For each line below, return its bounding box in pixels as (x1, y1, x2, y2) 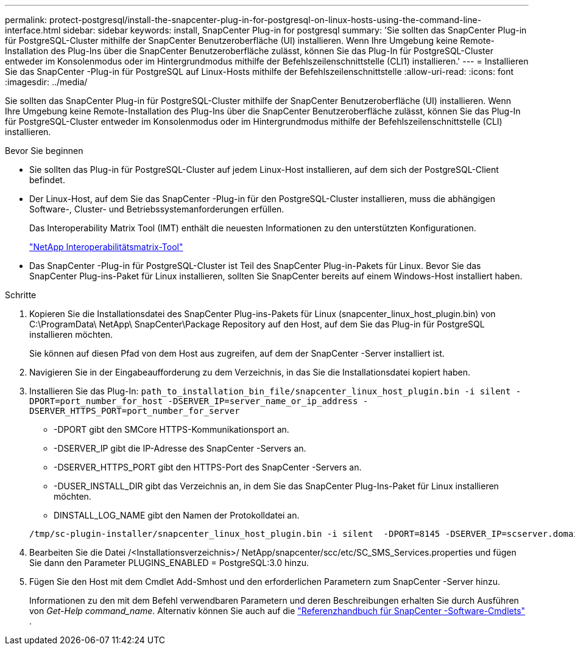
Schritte (5, 290, 37, 300)
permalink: (5, 15, 48, 25)
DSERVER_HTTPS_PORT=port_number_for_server (29, 406, 240, 416)
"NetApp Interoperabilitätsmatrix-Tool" (29, 242, 183, 252)
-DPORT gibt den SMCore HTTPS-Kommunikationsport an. (54, 424, 289, 435)
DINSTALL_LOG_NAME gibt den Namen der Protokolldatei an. (54, 510, 300, 520)
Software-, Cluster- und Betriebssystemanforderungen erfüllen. (29, 204, 284, 214)
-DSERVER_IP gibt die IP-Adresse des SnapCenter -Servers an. (54, 443, 306, 453)
